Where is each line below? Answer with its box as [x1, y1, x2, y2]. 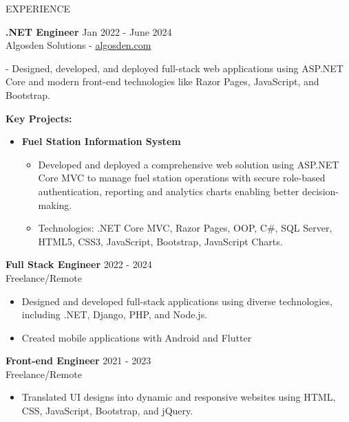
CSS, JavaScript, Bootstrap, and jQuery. [21, 403, 193, 418]
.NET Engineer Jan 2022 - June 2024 [6, 24, 172, 38]
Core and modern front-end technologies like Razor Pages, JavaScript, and [6, 74, 319, 89]
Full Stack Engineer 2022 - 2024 [6, 257, 152, 271]
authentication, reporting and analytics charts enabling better [38, 184, 299, 198]
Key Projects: [6, 111, 72, 125]
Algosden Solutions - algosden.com [6, 38, 151, 52]
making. [38, 197, 72, 212]
